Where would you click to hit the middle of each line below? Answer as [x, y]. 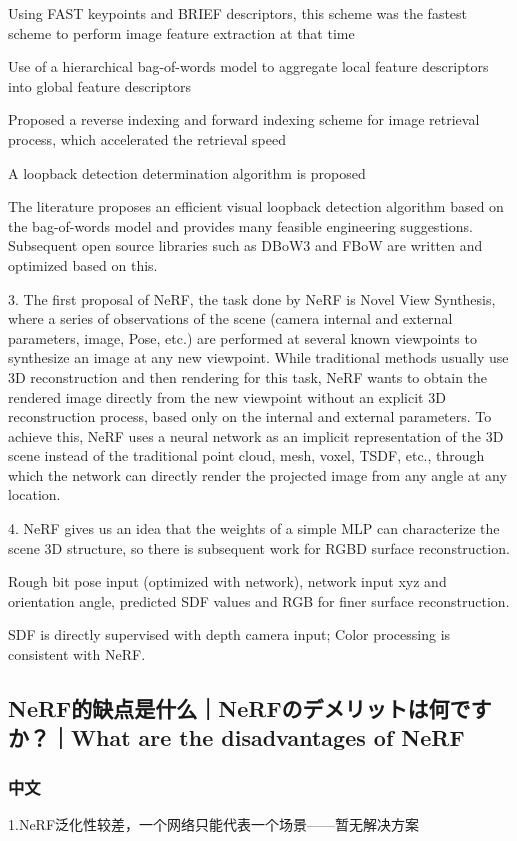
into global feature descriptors [100, 85]
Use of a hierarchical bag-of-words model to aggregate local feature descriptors [248, 66]
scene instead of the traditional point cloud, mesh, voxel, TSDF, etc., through [246, 455]
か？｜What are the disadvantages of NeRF [236, 737]
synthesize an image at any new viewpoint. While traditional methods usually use [258, 357]
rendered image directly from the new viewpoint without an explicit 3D [227, 396]
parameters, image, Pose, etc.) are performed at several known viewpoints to [242, 337]
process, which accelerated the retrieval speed [147, 138]
